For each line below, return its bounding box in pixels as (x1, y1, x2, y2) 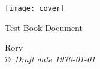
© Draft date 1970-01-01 (5, 52, 96, 65)
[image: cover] (5, 4, 65, 12)
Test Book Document (5, 21, 83, 33)
